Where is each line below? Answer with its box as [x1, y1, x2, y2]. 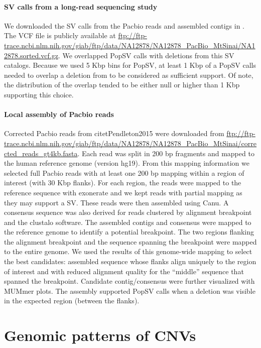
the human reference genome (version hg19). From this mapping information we [4, 158, 249, 168]
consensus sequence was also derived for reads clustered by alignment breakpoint [4, 207, 252, 217]
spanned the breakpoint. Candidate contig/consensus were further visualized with [4, 276, 255, 286]
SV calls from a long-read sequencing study [4, 1, 158, 12]
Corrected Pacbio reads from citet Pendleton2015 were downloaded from [4, 128, 224, 139]
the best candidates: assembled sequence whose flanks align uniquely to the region [4, 256, 256, 267]
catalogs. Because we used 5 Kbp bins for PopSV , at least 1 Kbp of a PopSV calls [4, 60, 256, 70]
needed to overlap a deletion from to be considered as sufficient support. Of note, [4, 69, 253, 80]
